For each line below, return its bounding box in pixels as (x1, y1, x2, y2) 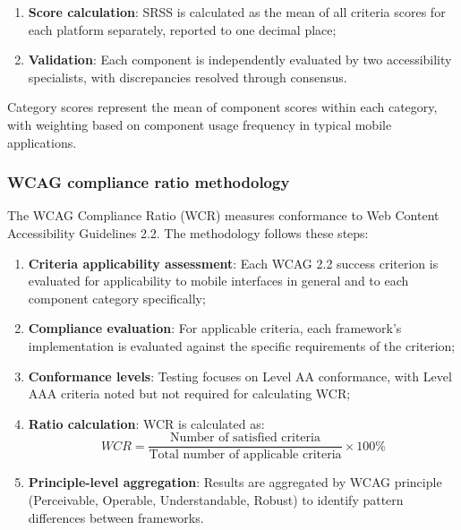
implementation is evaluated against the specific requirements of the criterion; (28, 336, 456, 355)
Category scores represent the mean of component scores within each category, (7, 98, 438, 116)
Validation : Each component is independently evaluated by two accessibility (28, 50, 452, 69)
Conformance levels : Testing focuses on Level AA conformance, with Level (28, 366, 452, 385)
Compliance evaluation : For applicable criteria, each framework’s (28, 319, 402, 338)
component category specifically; (28, 288, 206, 307)
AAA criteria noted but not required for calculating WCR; (28, 384, 351, 403)
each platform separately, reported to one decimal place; (28, 20, 337, 38)
